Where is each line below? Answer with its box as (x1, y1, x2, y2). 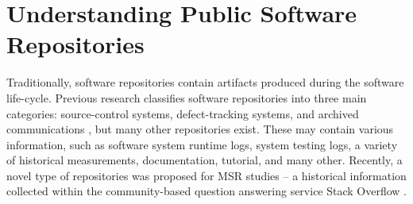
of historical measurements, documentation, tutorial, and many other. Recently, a (6, 152, 403, 168)
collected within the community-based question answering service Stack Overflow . (6, 183, 407, 199)
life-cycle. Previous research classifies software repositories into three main (6, 89, 367, 106)
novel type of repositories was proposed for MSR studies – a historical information (6, 167, 407, 183)
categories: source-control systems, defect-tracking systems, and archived (6, 105, 359, 121)
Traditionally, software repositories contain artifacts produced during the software (6, 74, 404, 90)
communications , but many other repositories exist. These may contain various (6, 121, 394, 137)
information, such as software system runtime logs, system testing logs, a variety (6, 136, 398, 152)
